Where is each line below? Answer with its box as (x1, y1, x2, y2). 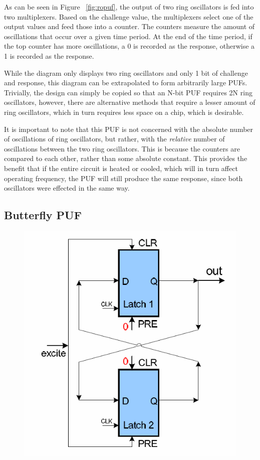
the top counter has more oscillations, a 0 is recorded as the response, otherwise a (4, 41, 255, 51)
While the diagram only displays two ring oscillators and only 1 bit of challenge (4, 67, 248, 78)
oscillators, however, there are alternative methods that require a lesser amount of (4, 97, 255, 107)
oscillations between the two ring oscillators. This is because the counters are (4, 143, 240, 154)
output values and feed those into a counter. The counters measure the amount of (4, 21, 255, 32)
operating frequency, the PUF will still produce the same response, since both (4, 173, 243, 183)
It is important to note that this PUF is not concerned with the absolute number (4, 123, 253, 134)
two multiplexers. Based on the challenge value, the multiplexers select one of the (4, 11, 253, 22)
